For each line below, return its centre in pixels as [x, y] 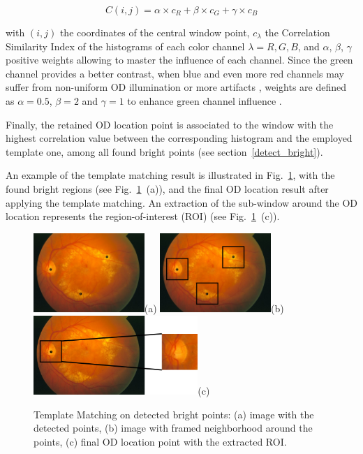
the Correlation [297, 32]
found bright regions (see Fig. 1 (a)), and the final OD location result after [167, 188]
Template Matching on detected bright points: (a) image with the [174, 414]
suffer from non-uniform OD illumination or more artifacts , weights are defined [176, 87]
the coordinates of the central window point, [155, 32]
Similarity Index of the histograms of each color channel [125, 46]
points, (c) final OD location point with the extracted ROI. [160, 441]
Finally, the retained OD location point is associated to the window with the [170, 124]
